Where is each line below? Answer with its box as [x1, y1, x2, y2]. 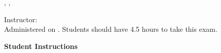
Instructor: [4, 14, 38, 24]
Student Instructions [4, 40, 78, 51]
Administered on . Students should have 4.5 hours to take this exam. [4, 24, 217, 34]
